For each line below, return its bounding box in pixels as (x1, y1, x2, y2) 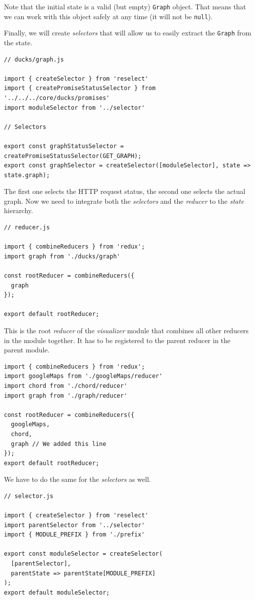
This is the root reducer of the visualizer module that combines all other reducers (4, 325, 249, 335)
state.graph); (4, 171, 50, 179)
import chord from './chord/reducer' (4, 382, 127, 389)
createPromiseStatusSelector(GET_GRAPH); (4, 152, 142, 159)
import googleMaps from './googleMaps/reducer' (4, 373, 163, 380)
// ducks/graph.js (4, 56, 64, 63)
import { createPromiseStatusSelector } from (4, 85, 156, 92)
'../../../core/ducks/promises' (4, 94, 110, 101)
